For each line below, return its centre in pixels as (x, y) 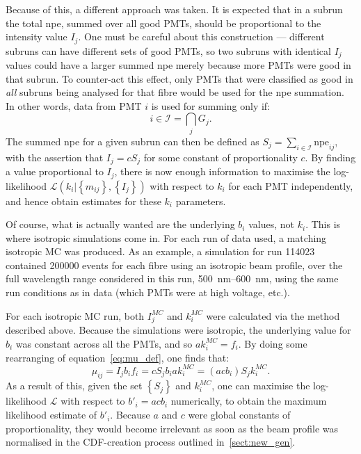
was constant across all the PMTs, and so (104, 343)
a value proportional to (55, 171)
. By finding (330, 157)
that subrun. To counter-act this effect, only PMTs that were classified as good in (179, 78)
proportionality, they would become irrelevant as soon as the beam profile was (172, 428)
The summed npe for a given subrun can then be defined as (133, 141)
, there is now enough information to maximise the (222, 171)
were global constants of (239, 415)
